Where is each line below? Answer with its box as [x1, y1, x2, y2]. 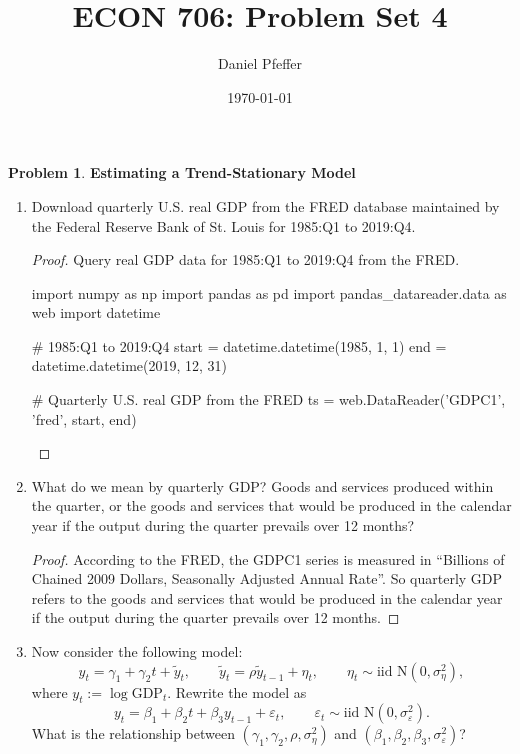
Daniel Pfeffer [217, 53, 303, 74]
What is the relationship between [31, 723, 235, 744]
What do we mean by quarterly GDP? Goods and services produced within [31, 475, 494, 496]
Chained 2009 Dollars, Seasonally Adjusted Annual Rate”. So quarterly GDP [31, 568, 503, 589]
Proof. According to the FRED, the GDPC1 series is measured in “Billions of [31, 548, 505, 569]
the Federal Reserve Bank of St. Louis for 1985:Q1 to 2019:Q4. [31, 215, 416, 236]
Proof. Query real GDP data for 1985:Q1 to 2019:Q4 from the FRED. [31, 249, 460, 270]
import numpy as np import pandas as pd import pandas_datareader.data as [31, 282, 507, 303]
